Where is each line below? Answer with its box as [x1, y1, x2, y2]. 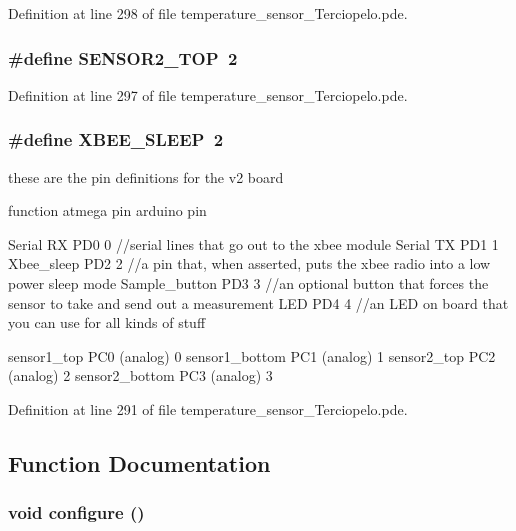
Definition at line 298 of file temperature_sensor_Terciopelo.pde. [8, 3, 408, 23]
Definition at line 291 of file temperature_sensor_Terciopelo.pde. [8, 398, 408, 419]
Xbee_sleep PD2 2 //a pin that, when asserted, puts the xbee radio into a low [8, 253, 491, 274]
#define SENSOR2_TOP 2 [8, 45, 238, 70]
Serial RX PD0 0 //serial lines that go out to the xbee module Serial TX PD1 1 [8, 233, 499, 254]
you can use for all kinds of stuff [8, 312, 206, 333]
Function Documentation [8, 447, 271, 478]
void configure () [8, 500, 145, 525]
